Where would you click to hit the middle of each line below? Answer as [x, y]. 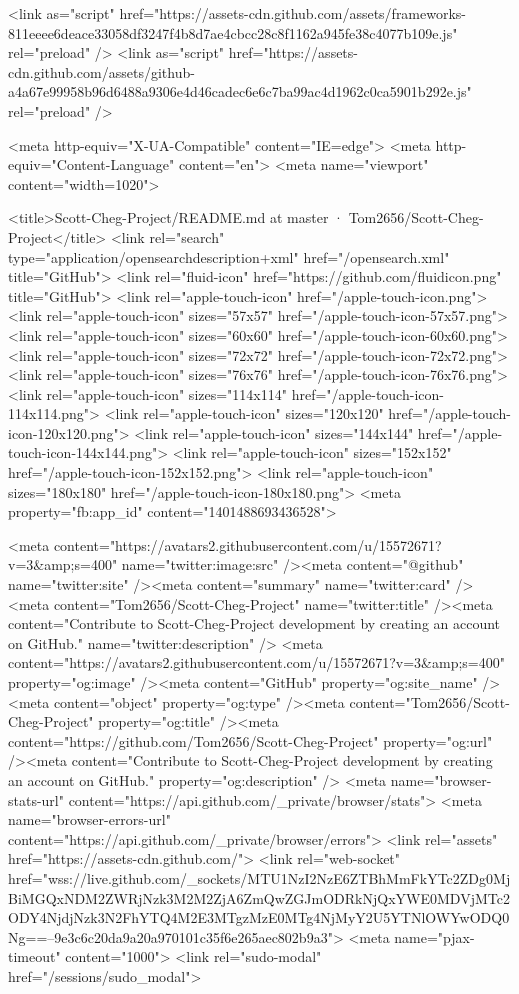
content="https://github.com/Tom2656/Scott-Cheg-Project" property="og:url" [250, 740]
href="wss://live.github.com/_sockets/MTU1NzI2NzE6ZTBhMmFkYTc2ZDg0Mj [259, 877]
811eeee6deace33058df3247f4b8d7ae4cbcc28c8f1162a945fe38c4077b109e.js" [233, 32]
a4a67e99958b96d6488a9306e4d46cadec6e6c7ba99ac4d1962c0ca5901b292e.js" [240, 91]
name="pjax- [434, 936]
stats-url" [36, 799]
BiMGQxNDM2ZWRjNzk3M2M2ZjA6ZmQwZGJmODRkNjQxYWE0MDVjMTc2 [259, 897]
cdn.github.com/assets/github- [101, 71]
